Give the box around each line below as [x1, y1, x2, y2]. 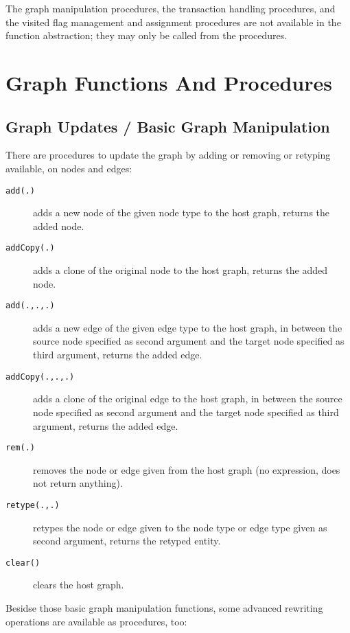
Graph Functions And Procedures [5, 68, 333, 96]
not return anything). [33, 476, 123, 490]
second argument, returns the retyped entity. [33, 533, 221, 548]
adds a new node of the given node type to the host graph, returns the [33, 205, 330, 220]
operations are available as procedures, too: [5, 614, 187, 628]
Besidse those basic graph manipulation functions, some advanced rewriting [5, 601, 323, 615]
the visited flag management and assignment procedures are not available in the [5, 14, 341, 29]
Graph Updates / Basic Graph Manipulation [5, 115, 330, 137]
